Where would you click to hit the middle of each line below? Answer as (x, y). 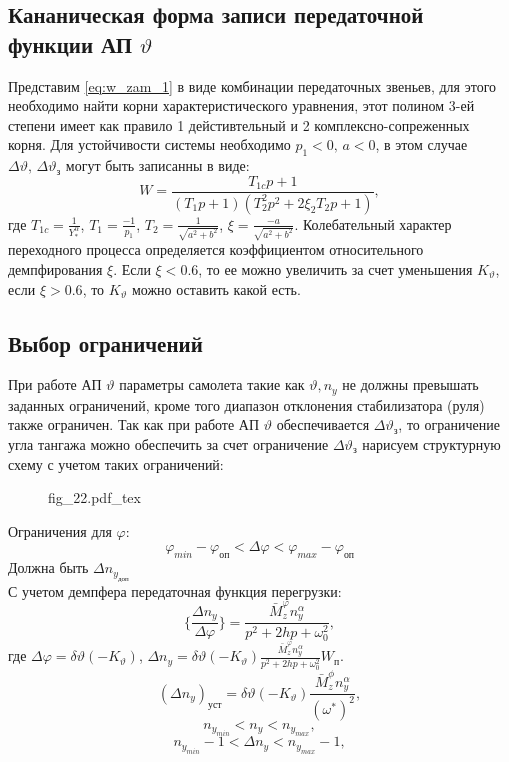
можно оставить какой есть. (216, 288)
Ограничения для (60, 530)
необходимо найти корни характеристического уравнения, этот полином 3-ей (241, 105)
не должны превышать (410, 384)
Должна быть (48, 567)
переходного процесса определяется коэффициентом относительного (216, 249)
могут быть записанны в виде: (157, 165)
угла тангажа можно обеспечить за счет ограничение (168, 444)
